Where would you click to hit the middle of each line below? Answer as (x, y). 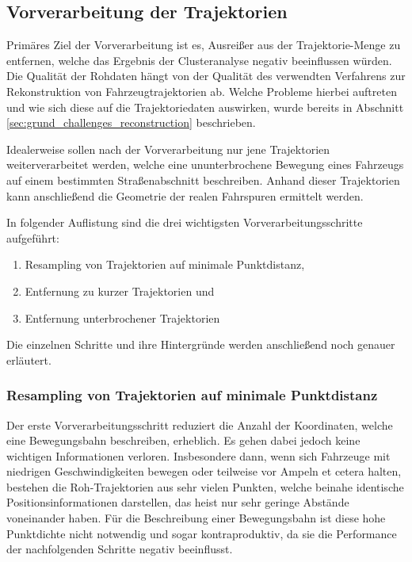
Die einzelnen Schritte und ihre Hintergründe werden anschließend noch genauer (201, 344)
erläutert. (29, 359)
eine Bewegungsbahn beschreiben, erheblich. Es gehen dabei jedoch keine (183, 440)
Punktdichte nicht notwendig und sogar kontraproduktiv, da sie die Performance (202, 533)
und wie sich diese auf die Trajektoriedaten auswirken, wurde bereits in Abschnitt (205, 107)
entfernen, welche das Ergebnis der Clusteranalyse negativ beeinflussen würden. (199, 60)
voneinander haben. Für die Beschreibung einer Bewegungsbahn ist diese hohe (196, 518)
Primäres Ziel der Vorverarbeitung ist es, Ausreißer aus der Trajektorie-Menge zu (204, 45)
